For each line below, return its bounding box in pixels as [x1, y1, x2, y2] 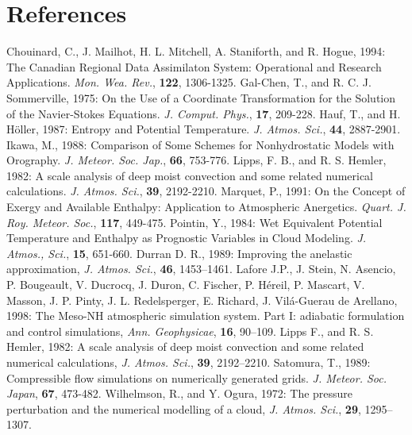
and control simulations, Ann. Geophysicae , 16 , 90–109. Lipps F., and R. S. [6, 322, 374, 339]
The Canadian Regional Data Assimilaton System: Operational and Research [6, 58, 382, 75]
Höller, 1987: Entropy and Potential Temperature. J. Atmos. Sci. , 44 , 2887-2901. [6, 121, 401, 137]
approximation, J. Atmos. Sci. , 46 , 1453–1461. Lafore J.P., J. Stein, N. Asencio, [6, 260, 396, 277]
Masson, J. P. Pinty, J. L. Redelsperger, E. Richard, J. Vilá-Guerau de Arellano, [6, 291, 398, 308]
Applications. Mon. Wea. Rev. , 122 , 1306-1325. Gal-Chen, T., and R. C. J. [6, 74, 372, 90]
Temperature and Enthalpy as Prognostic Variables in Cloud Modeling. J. [6, 229, 367, 246]
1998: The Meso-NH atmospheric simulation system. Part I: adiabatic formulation [6, 307, 405, 324]
